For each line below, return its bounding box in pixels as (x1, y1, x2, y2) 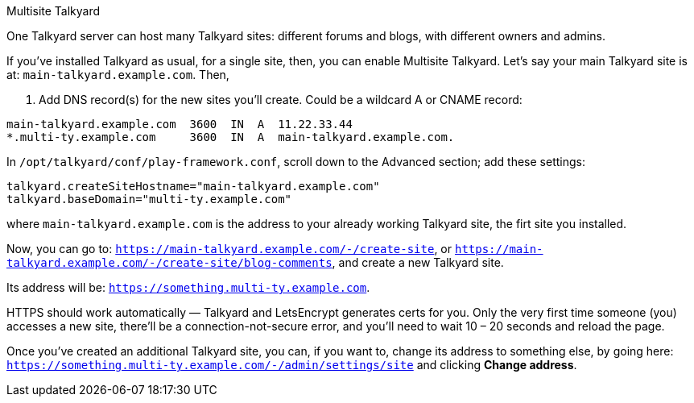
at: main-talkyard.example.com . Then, (6, 68, 229, 81)
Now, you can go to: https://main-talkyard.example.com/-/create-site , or (6, 242, 452, 256)
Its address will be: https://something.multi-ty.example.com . (6, 280, 370, 294)
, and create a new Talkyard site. (332, 256, 504, 269)
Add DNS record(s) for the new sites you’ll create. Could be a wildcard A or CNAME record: (39, 93, 523, 106)
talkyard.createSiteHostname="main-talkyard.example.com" (6, 180, 380, 193)
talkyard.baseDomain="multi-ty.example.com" (6, 193, 292, 206)
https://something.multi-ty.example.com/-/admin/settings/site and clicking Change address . (6, 358, 577, 372)
